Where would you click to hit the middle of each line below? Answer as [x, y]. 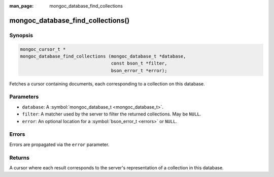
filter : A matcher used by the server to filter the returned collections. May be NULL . [112, 114]
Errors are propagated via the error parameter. [59, 144]
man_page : [22, 6]
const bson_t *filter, [139, 63]
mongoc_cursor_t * [43, 49]
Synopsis [21, 35]
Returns [20, 158]
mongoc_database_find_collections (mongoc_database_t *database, [103, 56]
